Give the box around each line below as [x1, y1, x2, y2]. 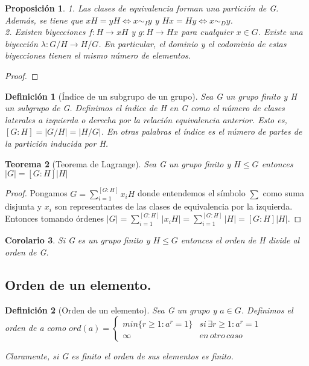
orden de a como [5, 321, 66, 334]
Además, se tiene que [5, 13, 83, 26]
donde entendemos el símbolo [138, 187, 246, 199]
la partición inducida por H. [5, 136, 109, 149]
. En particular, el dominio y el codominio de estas [98, 37, 287, 50]
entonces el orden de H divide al [180, 234, 300, 246]
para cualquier [181, 25, 234, 38]
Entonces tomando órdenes [5, 212, 104, 225]
